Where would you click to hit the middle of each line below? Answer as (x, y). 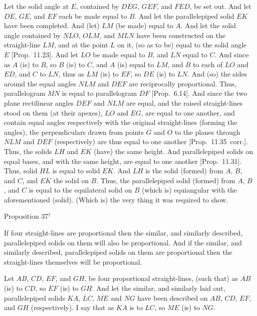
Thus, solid (21, 171)
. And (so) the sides (217, 74)
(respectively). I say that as (72, 307)
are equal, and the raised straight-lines (184, 102)
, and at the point (81, 45)
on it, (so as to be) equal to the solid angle (182, 45)
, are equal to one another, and (188, 112)
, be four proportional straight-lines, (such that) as (161, 278)
